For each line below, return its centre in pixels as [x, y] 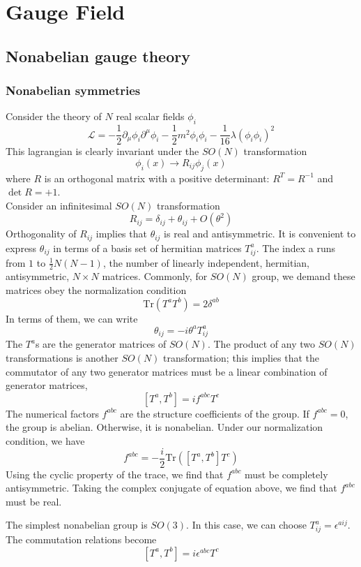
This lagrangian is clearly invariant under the [102, 151]
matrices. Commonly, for [155, 276]
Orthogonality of [41, 234]
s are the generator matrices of [101, 344]
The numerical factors [52, 413]
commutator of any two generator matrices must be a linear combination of [167, 371]
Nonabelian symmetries [73, 90]
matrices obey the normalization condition [96, 290]
